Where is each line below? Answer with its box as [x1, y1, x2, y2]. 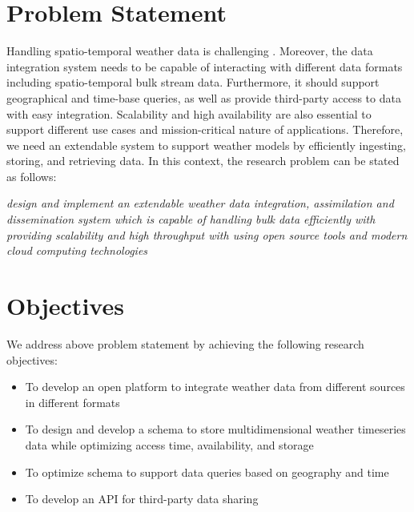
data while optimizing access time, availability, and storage [25, 436, 314, 453]
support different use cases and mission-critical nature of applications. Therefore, [6, 121, 404, 138]
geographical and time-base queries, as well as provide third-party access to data [6, 89, 401, 106]
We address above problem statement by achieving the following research [6, 335, 364, 352]
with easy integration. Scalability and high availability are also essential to [6, 105, 372, 122]
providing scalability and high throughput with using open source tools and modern [6, 226, 408, 243]
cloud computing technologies [6, 242, 148, 259]
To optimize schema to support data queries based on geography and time [25, 463, 389, 480]
